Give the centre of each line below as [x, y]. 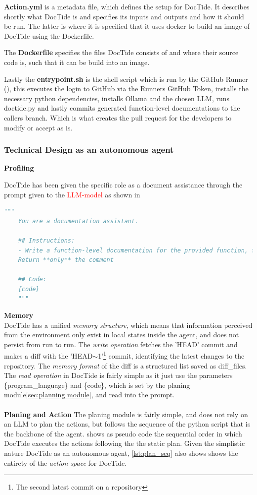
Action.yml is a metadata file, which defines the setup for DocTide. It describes [127, 6]
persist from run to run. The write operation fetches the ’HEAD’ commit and [121, 344]
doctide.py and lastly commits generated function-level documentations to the [122, 108]
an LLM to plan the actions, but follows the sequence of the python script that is [127, 424]
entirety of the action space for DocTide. [65, 463]
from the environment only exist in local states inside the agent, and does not [122, 335]
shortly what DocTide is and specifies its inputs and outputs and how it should [124, 16]
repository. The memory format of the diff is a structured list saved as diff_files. [126, 365]
